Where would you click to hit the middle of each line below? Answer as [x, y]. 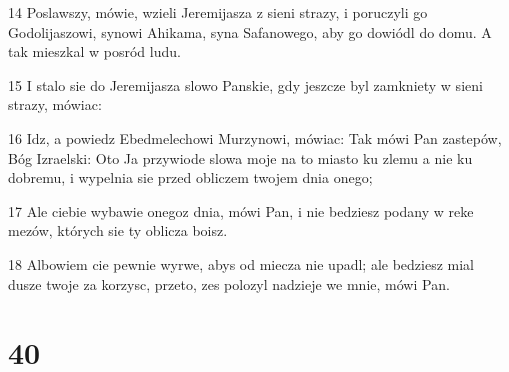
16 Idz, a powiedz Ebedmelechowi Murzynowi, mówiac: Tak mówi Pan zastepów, [255, 137]
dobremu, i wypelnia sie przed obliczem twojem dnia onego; [190, 177]
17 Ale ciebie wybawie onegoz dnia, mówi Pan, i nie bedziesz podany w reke [241, 210]
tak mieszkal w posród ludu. [94, 51]
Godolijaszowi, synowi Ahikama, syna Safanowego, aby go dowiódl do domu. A [250, 31]
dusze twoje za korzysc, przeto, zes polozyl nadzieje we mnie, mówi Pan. [229, 283]
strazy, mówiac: [55, 104]
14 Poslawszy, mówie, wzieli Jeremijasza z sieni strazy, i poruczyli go [218, 12]
